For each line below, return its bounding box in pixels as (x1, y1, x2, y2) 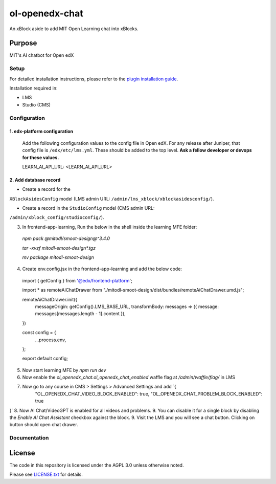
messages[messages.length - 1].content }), (35, 311, 126, 317)
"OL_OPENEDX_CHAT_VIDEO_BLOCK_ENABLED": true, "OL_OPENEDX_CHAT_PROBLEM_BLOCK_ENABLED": (35, 390, 263, 397)
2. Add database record (9, 177, 61, 183)
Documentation (9, 434, 49, 442)
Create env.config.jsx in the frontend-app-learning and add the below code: (22, 266, 182, 272)
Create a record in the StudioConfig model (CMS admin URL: (22, 205, 155, 211)
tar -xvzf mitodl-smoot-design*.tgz (22, 245, 96, 251)
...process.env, (35, 337, 66, 343)
